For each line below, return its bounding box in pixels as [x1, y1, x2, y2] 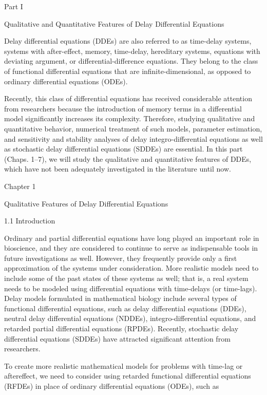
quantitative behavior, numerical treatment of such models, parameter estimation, [4, 123, 262, 134]
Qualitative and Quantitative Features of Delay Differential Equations [4, 18, 224, 29]
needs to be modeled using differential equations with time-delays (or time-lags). [4, 283, 257, 293]
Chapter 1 [4, 180, 36, 191]
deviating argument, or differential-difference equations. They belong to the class [4, 55, 258, 66]
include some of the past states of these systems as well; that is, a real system [4, 273, 249, 284]
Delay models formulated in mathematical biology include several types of [4, 293, 237, 304]
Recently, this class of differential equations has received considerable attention [4, 93, 252, 104]
